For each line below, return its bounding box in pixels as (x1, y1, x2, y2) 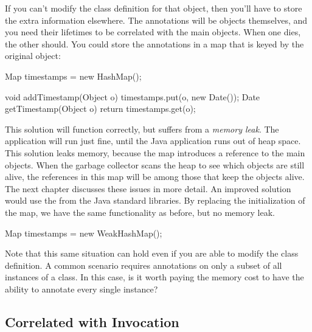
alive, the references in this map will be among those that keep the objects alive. (5, 170, 305, 183)
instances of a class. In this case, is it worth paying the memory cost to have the (5, 271, 304, 283)
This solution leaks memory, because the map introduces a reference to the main (5, 146, 305, 159)
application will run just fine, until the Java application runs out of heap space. (5, 134, 301, 147)
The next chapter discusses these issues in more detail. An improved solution (5, 182, 291, 195)
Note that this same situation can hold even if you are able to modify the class (5, 247, 299, 260)
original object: (5, 49, 61, 62)
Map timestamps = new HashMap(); (5, 69, 142, 82)
